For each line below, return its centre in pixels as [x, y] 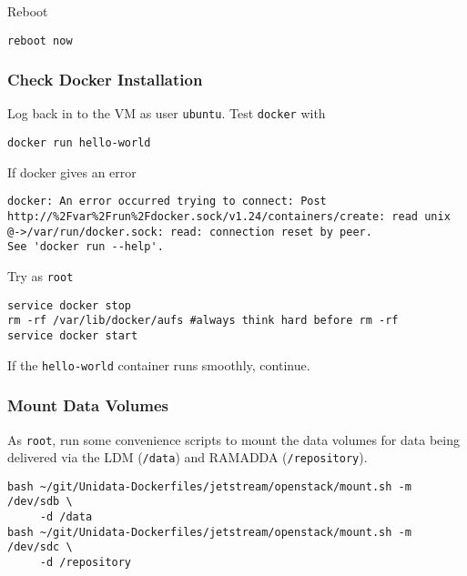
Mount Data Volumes [88, 405]
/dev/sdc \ [40, 547]
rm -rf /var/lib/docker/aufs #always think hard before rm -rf [203, 321]
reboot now [40, 40]
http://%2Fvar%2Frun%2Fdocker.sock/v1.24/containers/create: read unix [229, 217]
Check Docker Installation [105, 80]
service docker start [73, 335]
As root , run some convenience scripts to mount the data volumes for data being [233, 439]
